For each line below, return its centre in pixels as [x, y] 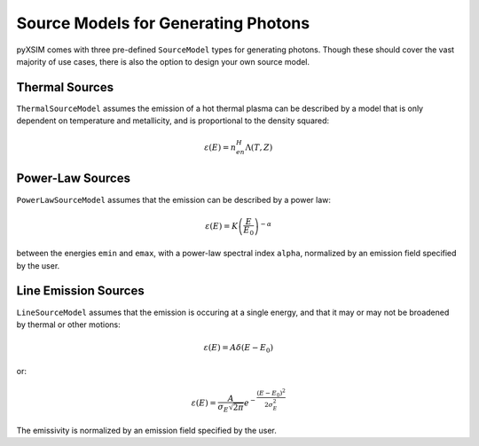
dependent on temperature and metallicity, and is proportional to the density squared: [173, 121]
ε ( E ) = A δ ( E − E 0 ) [239, 348]
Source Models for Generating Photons [163, 23]
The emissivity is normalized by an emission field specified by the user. [146, 430]
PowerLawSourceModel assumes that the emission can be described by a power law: [174, 200]
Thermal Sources [65, 87]
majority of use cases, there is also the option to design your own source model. [163, 61]
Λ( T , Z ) [259, 148]
